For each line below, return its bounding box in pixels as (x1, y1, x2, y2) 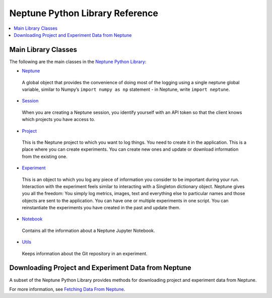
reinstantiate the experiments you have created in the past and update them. (22, 205, 181, 211)
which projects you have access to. (22, 116, 96, 123)
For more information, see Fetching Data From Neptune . (9, 286, 125, 292)
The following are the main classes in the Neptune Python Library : (9, 58, 147, 65)
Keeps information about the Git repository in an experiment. (22, 250, 148, 257)
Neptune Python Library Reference (9, 8, 159, 19)
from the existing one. (22, 153, 67, 159)
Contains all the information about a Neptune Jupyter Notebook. (22, 227, 155, 233)
